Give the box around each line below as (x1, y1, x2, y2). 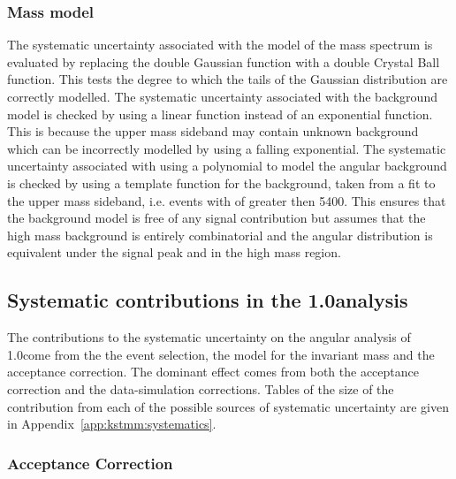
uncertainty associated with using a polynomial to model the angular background (7, 156, 447, 175)
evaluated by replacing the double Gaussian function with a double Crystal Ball (7, 52, 440, 71)
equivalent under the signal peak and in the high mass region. (7, 243, 341, 262)
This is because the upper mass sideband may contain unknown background (7, 122, 419, 141)
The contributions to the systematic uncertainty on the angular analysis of (7, 328, 411, 346)
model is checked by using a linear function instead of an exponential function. (7, 104, 433, 123)
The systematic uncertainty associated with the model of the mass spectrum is (7, 35, 433, 54)
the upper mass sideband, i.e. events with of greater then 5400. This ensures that (7, 191, 446, 209)
